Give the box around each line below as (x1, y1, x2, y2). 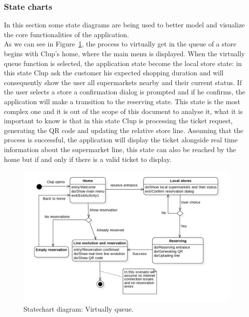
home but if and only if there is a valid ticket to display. (4, 154, 172, 164)
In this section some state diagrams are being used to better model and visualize (4, 20, 245, 30)
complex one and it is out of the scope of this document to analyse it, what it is (4, 106, 243, 116)
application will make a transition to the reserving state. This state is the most (4, 96, 241, 106)
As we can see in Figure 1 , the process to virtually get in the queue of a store (4, 39, 236, 49)
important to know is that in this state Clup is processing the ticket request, (4, 115, 233, 126)
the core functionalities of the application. (4, 29, 129, 39)
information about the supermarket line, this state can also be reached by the (4, 144, 236, 154)
